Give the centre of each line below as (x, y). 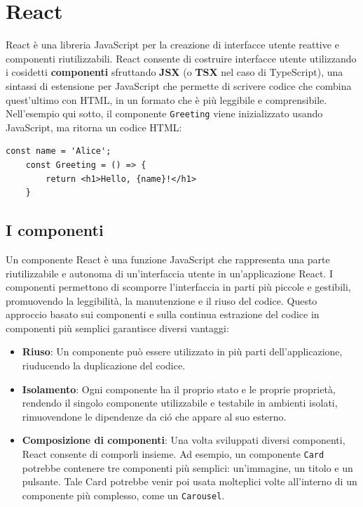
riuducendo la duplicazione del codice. (104, 366)
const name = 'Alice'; (59, 151)
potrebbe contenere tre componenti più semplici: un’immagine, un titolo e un (187, 467)
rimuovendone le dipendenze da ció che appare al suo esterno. (154, 416)
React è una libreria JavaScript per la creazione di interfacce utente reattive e (172, 45)
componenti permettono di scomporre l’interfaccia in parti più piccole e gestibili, (178, 287)
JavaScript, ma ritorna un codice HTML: (94, 127)
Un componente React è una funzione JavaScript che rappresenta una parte (168, 259)
